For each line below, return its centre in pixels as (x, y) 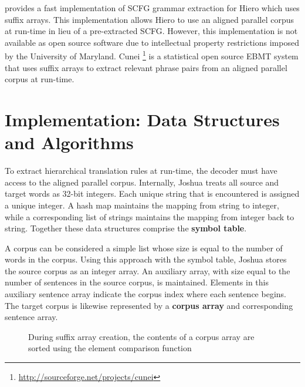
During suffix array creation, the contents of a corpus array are (141, 336)
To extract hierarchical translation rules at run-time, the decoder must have (141, 171)
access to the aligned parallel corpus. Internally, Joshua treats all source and (142, 182)
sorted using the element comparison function (110, 348)
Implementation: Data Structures (142, 119)
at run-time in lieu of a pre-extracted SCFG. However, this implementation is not (151, 31)
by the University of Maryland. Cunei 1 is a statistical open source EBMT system (152, 55)
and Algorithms (69, 142)
